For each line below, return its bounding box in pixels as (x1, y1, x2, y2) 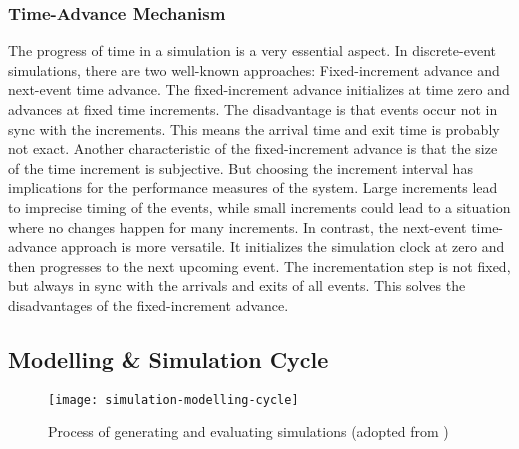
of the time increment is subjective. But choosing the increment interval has (8, 157, 473, 178)
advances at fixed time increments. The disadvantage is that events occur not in (8, 99, 498, 119)
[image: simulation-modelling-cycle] (48, 392, 299, 407)
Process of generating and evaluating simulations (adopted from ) (48, 421, 449, 442)
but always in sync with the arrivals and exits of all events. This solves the (8, 275, 466, 296)
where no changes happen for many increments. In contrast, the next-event (8, 216, 467, 237)
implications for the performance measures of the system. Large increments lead (8, 177, 498, 198)
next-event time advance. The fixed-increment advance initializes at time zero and (8, 79, 510, 100)
